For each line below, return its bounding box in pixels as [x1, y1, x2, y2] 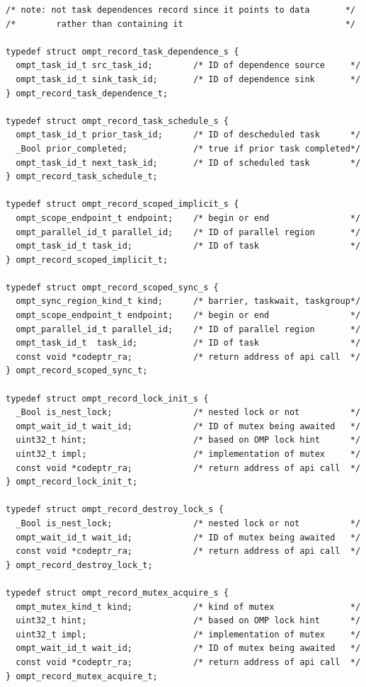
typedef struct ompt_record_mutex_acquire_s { [6, 587, 229, 598]
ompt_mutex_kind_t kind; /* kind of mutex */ [16, 601, 361, 612]
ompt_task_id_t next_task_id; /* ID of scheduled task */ [16, 157, 361, 168]
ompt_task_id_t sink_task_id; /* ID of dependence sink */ [16, 74, 361, 84]
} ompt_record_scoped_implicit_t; [6, 254, 168, 265]
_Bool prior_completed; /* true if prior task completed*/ [16, 143, 361, 154]
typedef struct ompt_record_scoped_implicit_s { [6, 199, 239, 210]
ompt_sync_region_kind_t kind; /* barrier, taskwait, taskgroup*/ [16, 296, 361, 307]
